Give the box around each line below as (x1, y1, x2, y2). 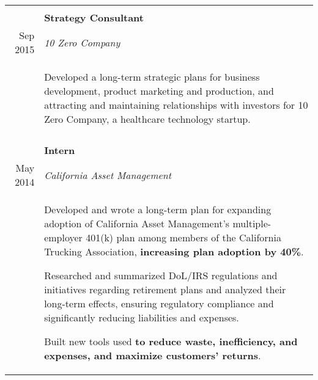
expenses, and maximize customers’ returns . (44, 348, 261, 362)
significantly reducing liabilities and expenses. (44, 310, 239, 324)
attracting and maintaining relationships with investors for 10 (44, 98, 308, 112)
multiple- (232, 216, 272, 230)
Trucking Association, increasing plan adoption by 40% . (44, 244, 304, 258)
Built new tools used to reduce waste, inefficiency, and (44, 334, 298, 348)
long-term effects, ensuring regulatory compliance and (44, 296, 274, 310)
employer (44, 230, 83, 244)
